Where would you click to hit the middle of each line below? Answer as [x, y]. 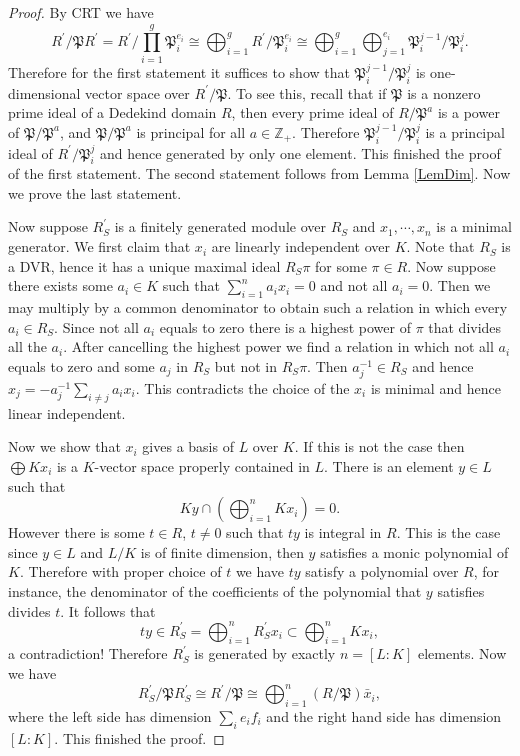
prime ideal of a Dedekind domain [112, 112]
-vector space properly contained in [202, 465]
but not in [246, 365]
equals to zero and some [81, 365]
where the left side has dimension [110, 715]
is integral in [343, 532]
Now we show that [64, 446]
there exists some [60, 285]
